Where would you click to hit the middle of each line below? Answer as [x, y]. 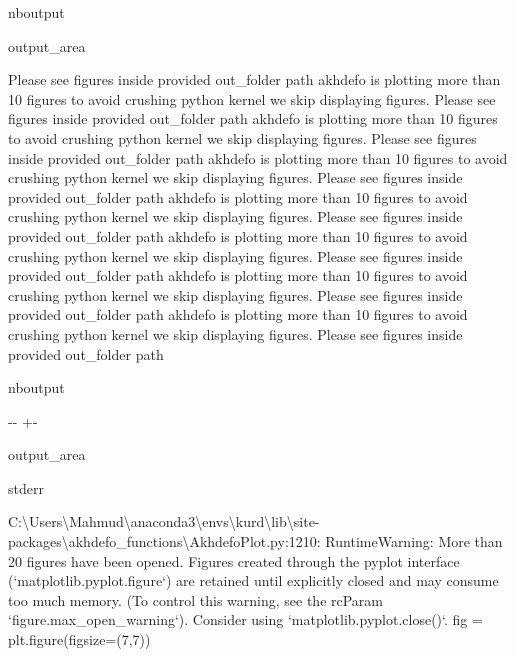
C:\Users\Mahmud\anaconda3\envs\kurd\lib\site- [164, 521]
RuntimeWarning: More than [414, 541]
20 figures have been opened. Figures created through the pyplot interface [234, 560]
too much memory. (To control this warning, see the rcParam [196, 599]
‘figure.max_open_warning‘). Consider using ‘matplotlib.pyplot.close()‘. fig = [245, 619]
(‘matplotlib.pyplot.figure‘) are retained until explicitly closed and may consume [253, 580]
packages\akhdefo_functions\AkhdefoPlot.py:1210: [164, 541]
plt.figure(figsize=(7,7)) [79, 639]
